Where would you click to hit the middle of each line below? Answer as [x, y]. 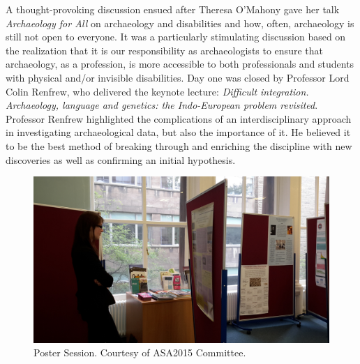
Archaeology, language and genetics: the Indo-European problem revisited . [162, 105]
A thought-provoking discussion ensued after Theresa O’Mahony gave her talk [173, 9]
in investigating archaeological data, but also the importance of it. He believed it [178, 132]
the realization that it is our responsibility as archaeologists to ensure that [164, 50]
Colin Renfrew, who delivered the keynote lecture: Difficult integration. [157, 91]
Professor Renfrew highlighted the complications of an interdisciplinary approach [179, 118]
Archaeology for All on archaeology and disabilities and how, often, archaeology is [180, 23]
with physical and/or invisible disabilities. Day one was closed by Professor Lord [178, 77]
